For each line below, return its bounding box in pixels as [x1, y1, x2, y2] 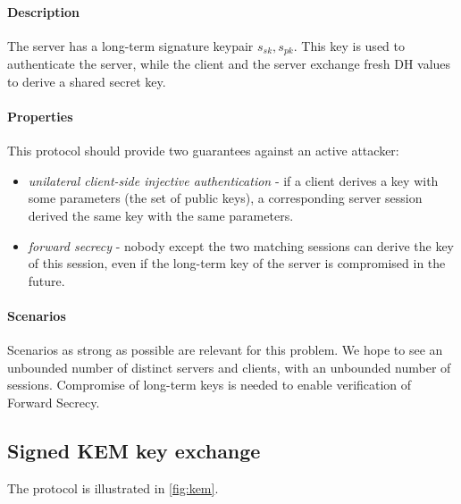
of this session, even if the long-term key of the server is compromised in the [28, 254, 446, 273]
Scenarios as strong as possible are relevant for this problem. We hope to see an [7, 340, 443, 359]
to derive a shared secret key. [7, 71, 166, 90]
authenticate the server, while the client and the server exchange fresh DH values [7, 55, 451, 73]
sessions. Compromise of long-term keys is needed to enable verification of [7, 375, 412, 394]
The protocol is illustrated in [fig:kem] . [7, 478, 219, 497]
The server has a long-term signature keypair [7, 36, 254, 55]
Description [7, 2, 80, 21]
